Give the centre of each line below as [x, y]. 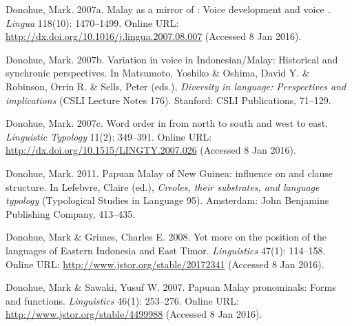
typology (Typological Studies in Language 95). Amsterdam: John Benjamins [167, 200]
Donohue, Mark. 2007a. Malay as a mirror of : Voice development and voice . [168, 9]
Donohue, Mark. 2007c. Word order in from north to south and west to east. [167, 123]
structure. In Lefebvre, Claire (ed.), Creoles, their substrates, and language [163, 186]
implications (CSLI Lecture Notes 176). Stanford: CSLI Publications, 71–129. [168, 100]
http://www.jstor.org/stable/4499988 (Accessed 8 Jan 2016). [134, 314]
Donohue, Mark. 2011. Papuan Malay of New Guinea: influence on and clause [169, 173]
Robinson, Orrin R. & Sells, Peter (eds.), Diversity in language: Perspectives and [176, 86]
